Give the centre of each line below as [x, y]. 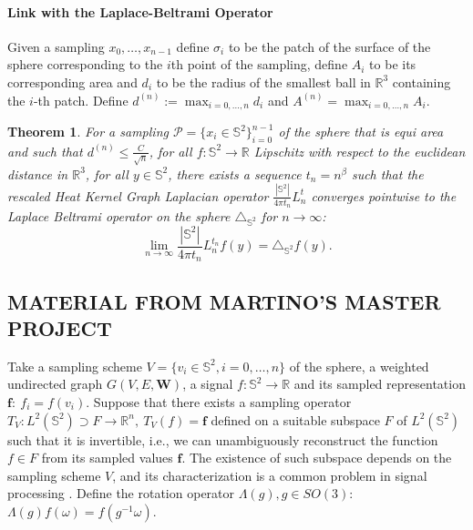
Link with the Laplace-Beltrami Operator [140, 11]
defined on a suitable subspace [295, 419]
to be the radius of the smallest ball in [263, 82]
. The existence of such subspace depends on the [317, 458]
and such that [45, 151]
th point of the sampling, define [259, 64]
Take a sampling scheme [75, 366]
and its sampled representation [380, 384]
